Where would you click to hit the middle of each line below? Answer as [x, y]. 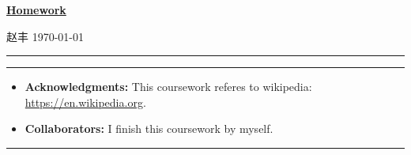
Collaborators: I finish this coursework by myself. [149, 129]
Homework [36, 9]
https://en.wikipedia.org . [85, 102]
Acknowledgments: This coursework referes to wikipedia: [168, 87]
